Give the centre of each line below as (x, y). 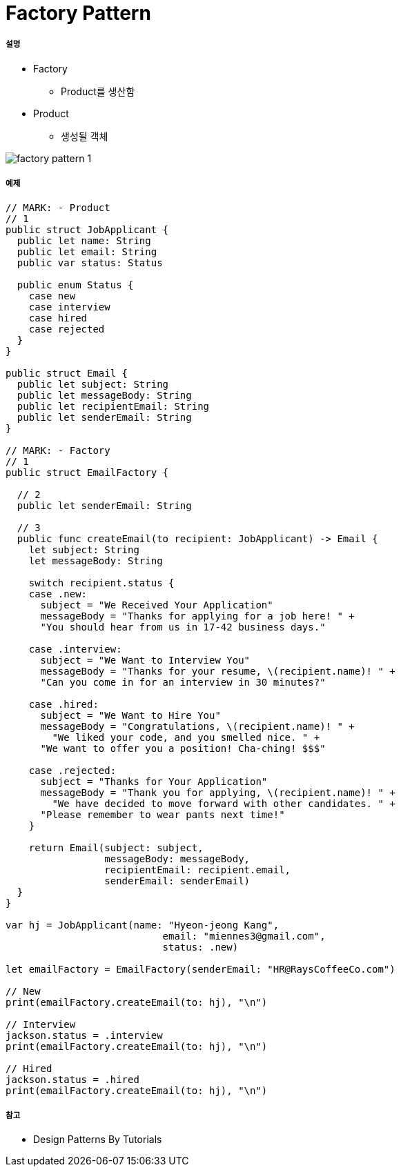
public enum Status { (75, 285)
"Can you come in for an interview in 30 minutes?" (183, 682)
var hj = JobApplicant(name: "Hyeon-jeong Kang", (143, 925)
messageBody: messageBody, (177, 858)
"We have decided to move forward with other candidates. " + (224, 803)
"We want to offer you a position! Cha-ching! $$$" (183, 748)
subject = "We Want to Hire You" (130, 715)
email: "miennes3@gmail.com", (244, 936)
